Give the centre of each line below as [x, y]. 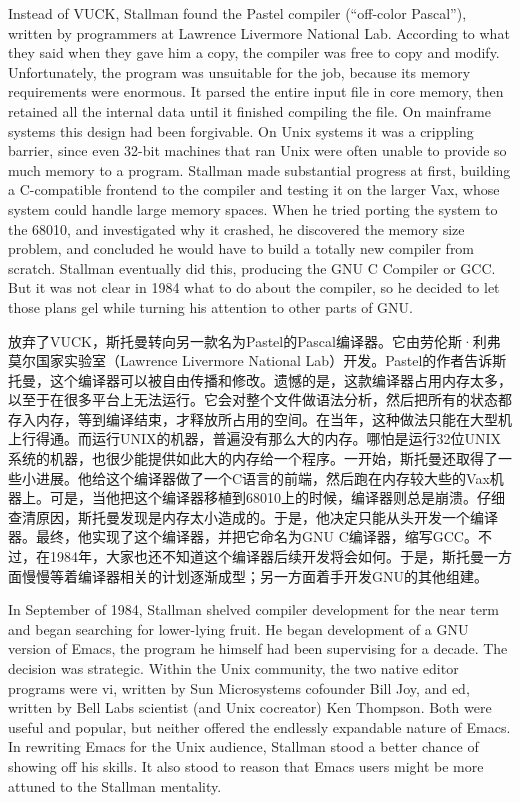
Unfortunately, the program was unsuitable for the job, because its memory [239, 71]
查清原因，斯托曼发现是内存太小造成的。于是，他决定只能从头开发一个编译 [253, 516]
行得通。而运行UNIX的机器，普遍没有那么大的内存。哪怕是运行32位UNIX [261, 438]
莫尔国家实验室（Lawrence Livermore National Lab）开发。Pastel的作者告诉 [250, 360]
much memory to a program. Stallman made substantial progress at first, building [259, 169]
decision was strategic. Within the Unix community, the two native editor [233, 668]
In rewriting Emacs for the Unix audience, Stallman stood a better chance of [243, 746]
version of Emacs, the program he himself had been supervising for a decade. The [258, 648]
